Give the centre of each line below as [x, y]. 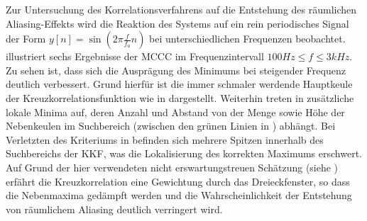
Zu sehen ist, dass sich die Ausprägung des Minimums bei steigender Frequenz [176, 70]
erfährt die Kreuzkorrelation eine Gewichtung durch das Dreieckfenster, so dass [178, 181]
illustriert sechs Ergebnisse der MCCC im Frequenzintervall [135, 56]
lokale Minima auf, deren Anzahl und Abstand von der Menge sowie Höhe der [175, 112]
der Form [26, 39]
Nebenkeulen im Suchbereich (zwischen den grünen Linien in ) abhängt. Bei [171, 126]
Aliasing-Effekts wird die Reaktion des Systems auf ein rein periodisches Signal [177, 23]
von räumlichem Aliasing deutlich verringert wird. [114, 209]
